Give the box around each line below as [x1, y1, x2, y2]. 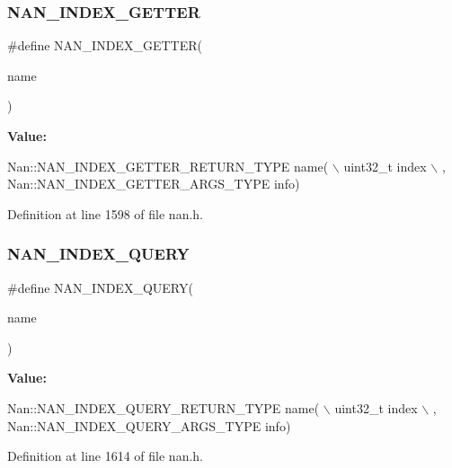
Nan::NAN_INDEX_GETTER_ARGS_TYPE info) [7, 174, 300, 193]
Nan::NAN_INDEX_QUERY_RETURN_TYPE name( [7, 398, 320, 417]
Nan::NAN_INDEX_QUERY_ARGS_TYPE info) [7, 416, 291, 435]
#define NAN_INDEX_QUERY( [7, 278, 193, 296]
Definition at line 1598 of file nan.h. [7, 204, 204, 223]
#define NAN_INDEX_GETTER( [7, 36, 202, 55]
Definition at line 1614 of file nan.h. [7, 446, 204, 465]
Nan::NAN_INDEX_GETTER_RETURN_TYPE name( [7, 156, 329, 175]
